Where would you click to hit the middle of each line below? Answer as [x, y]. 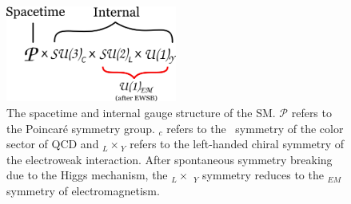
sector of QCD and [53, 144]
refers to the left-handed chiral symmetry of [237, 144]
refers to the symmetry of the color [255, 128]
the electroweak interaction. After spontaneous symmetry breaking [170, 159]
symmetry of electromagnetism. [83, 190]
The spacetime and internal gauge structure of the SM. [141, 112]
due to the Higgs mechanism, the [87, 175]
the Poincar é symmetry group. [81, 128]
